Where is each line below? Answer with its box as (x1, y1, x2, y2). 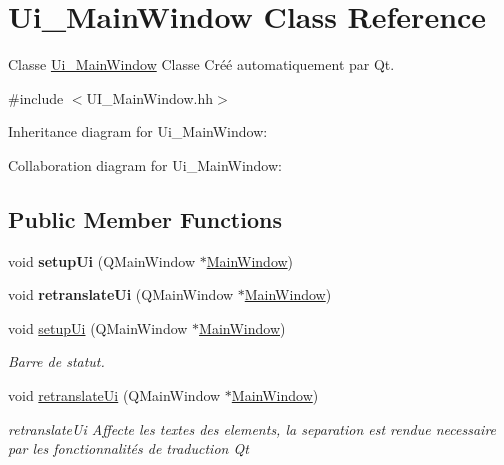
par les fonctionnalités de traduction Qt (8, 438, 249, 459)
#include (8, 87, 64, 108)
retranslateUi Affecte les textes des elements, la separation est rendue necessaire (8, 418, 497, 439)
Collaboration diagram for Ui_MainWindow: (8, 154, 282, 175)
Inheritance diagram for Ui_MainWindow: (8, 121, 268, 142)
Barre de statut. (8, 351, 105, 372)
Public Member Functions (8, 203, 282, 234)
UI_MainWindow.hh (86, 87, 213, 108)
